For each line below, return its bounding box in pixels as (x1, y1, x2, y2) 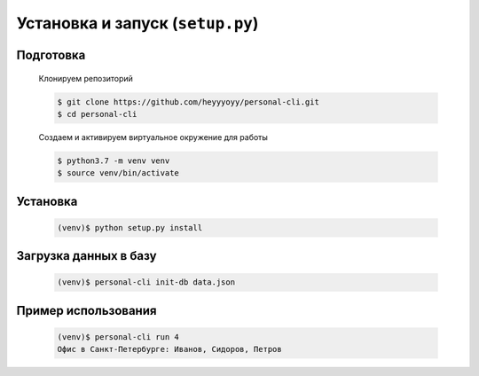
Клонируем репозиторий (38, 73, 133, 83)
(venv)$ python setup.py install (57, 223, 203, 232)
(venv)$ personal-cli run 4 (57, 333, 179, 342)
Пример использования (16, 302, 157, 318)
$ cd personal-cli (57, 109, 137, 119)
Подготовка (16, 47, 86, 62)
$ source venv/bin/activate (57, 168, 179, 178)
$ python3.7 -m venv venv (57, 155, 170, 166)
